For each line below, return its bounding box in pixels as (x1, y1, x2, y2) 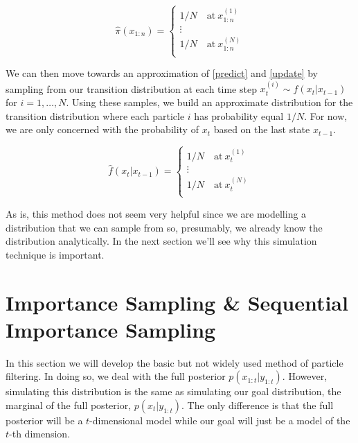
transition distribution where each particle (6, 108, 185, 123)
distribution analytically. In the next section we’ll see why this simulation (6, 234, 317, 248)
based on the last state (213, 122, 310, 137)
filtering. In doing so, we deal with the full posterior (6, 369, 226, 383)
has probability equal (194, 108, 284, 123)
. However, (282, 369, 328, 383)
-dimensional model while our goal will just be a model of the (89, 412, 350, 427)
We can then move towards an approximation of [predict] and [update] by (6, 66, 319, 80)
